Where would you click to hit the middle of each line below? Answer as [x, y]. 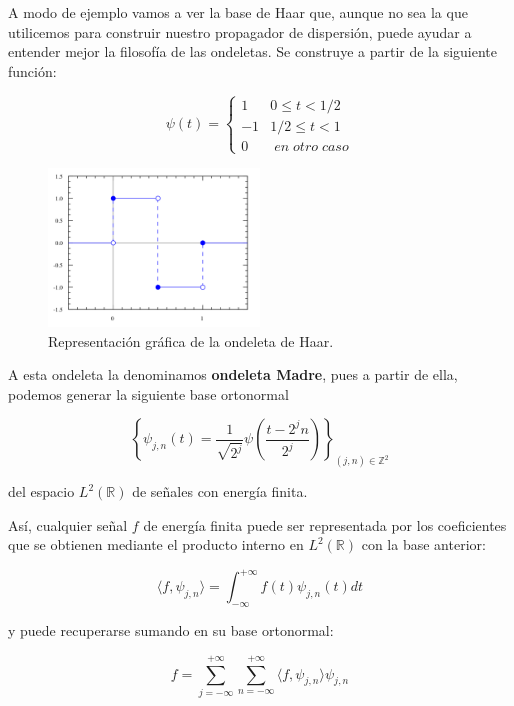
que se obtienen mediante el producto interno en [156, 544]
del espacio [41, 491]
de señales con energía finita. [220, 491]
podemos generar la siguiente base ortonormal [148, 393]
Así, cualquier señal [68, 524]
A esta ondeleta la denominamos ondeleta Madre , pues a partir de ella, [233, 374]
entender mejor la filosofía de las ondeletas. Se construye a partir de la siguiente [253, 51]
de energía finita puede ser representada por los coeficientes [325, 524]
